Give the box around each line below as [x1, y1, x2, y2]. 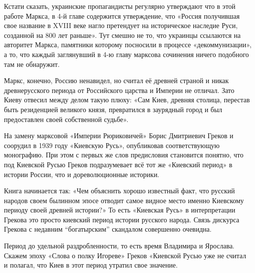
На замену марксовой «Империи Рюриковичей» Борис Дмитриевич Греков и [4, 130, 233, 141]
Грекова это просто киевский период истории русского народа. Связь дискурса [4, 214, 240, 224]
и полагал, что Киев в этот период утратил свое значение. [4, 260, 178, 270]
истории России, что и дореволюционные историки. [4, 169, 159, 179]
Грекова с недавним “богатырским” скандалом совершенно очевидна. [4, 224, 212, 234]
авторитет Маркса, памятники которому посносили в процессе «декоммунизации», [4, 39, 252, 50]
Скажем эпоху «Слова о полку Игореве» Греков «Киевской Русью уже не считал [4, 250, 246, 260]
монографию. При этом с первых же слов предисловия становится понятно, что [4, 150, 244, 160]
